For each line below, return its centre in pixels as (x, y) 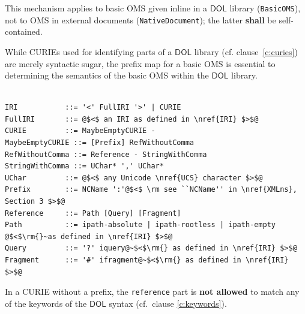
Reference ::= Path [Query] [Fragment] (93, 213)
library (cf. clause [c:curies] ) (246, 51)
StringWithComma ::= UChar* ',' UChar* (84, 166)
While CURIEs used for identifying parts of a (89, 51)
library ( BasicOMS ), (265, 8)
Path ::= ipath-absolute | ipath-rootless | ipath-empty (140, 225)
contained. (24, 31)
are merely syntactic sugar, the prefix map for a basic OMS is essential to (140, 63)
